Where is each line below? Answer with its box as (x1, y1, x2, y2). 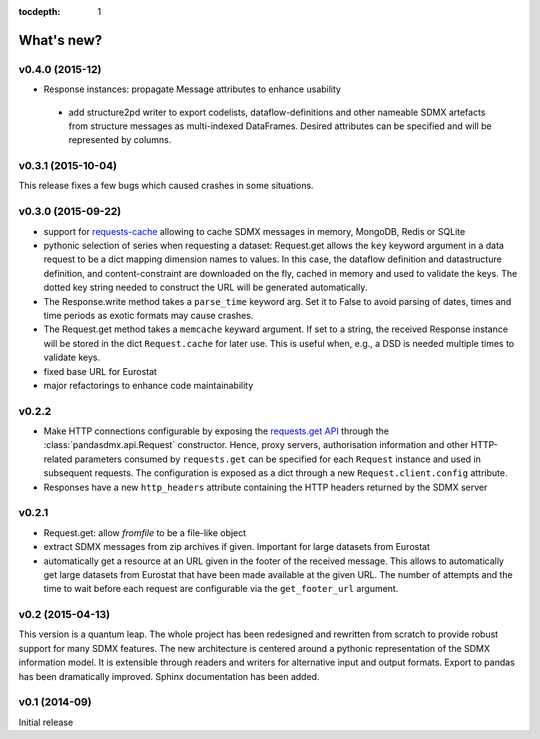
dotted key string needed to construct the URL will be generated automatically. (43, 281, 368, 294)
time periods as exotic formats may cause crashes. (43, 309, 254, 321)
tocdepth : (18, 6, 61, 17)
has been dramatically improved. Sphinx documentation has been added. (18, 670, 320, 682)
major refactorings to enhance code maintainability (43, 379, 254, 391)
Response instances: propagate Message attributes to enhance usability (43, 83, 342, 95)
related (43, 453, 73, 465)
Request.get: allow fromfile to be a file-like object (43, 526, 247, 539)
